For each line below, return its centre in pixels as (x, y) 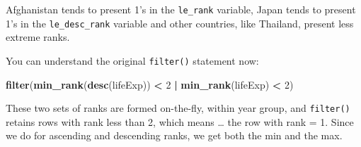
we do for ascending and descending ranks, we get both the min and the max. (174, 135)
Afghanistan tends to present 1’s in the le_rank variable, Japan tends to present (181, 9)
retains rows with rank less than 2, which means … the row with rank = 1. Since (180, 121)
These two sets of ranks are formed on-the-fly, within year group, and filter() (178, 108)
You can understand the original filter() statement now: (132, 60)
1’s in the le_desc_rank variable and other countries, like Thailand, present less (180, 23)
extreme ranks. (38, 37)
